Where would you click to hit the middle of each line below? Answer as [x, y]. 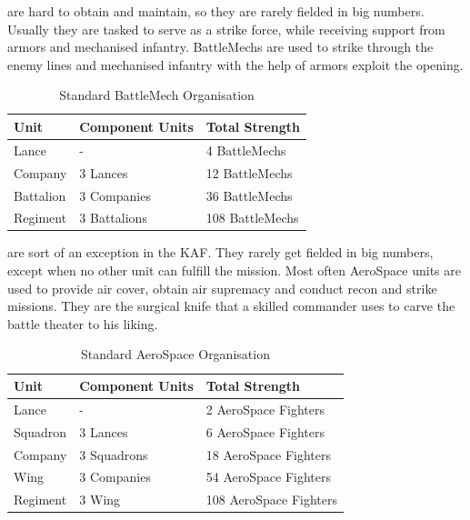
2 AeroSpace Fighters [265, 409]
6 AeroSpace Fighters [265, 431]
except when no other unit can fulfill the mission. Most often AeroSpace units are [234, 270]
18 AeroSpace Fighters [268, 454]
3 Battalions [113, 218]
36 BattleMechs [249, 195]
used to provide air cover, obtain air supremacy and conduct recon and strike [222, 288]
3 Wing [100, 500]
